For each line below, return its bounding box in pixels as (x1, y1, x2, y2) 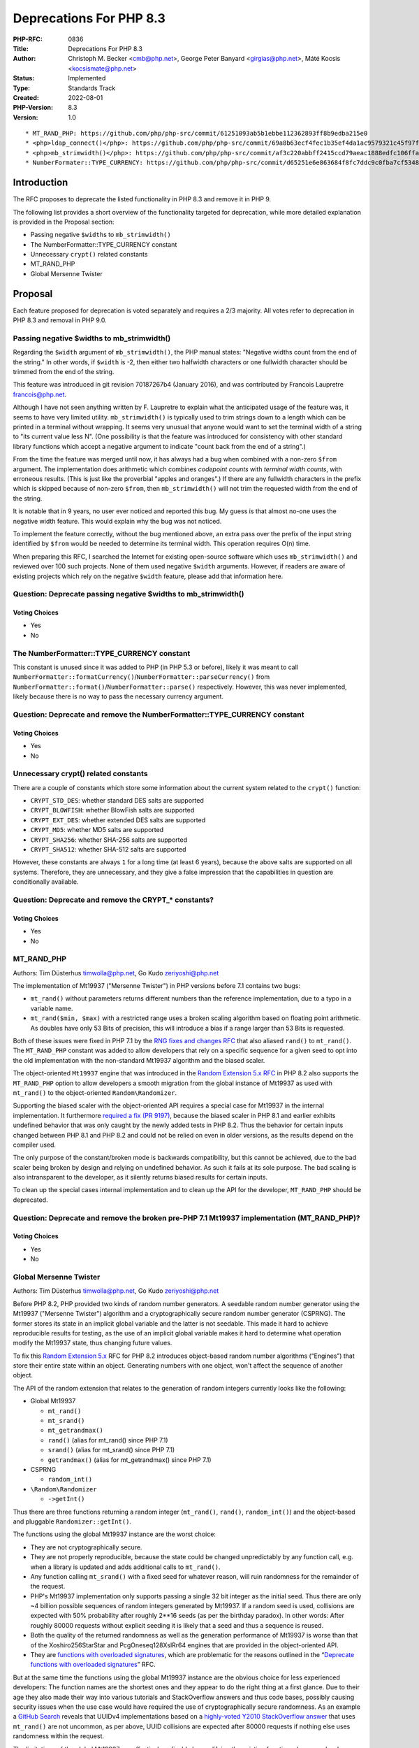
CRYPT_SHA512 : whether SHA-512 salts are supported (30, 845, 186, 853)
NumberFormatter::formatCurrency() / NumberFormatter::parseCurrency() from (13, 673, 270, 681)
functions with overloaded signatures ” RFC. (30, 1661, 156, 1669)
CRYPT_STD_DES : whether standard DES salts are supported (30, 796, 204, 805)
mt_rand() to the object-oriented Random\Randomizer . (13, 1088, 177, 1097)
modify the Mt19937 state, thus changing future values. (13, 1339, 172, 1347)
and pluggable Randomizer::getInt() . (13, 1517, 132, 1526)
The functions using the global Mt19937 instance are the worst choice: (13, 1530, 216, 1538)
